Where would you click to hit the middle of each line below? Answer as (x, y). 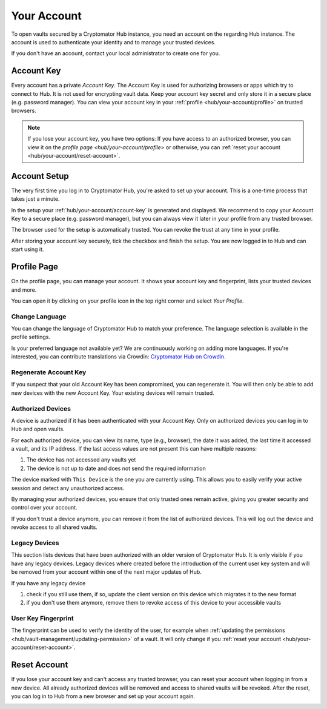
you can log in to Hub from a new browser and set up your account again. (103, 696)
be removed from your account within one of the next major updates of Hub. (107, 572)
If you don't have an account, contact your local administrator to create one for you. (116, 53)
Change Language (39, 317)
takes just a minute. (35, 199)
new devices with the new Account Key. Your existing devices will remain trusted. (113, 393)
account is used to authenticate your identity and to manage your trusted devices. (114, 42)
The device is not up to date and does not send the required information (116, 468)
